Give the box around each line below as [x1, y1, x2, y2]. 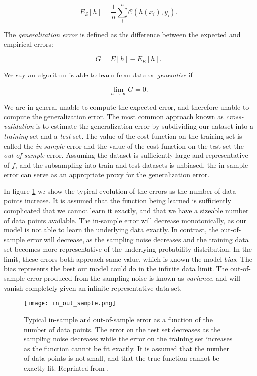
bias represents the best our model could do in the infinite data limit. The [4, 263, 228, 273]
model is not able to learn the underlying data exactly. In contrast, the [4, 225, 218, 235]
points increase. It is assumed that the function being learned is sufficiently [4, 195, 231, 206]
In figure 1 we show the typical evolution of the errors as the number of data [4, 186, 236, 196]
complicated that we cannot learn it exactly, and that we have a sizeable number [4, 205, 249, 216]
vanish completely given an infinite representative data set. [4, 282, 182, 293]
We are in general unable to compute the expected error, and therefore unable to [4, 102, 249, 112]
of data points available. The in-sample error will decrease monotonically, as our [4, 215, 247, 225]
